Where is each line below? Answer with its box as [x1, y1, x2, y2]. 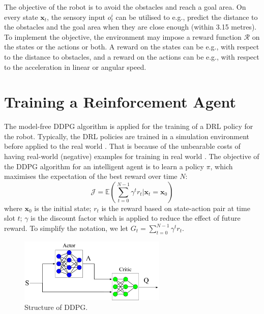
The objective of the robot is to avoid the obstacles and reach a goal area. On [4, 2, 246, 12]
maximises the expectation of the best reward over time [4, 171, 178, 181]
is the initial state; [34, 202, 92, 213]
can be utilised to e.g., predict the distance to [115, 11, 258, 22]
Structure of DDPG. [24, 302, 88, 312]
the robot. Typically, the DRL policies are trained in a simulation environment [4, 130, 249, 141]
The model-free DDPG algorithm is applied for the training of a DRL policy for [4, 121, 253, 132]
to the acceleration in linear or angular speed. [4, 61, 146, 72]
